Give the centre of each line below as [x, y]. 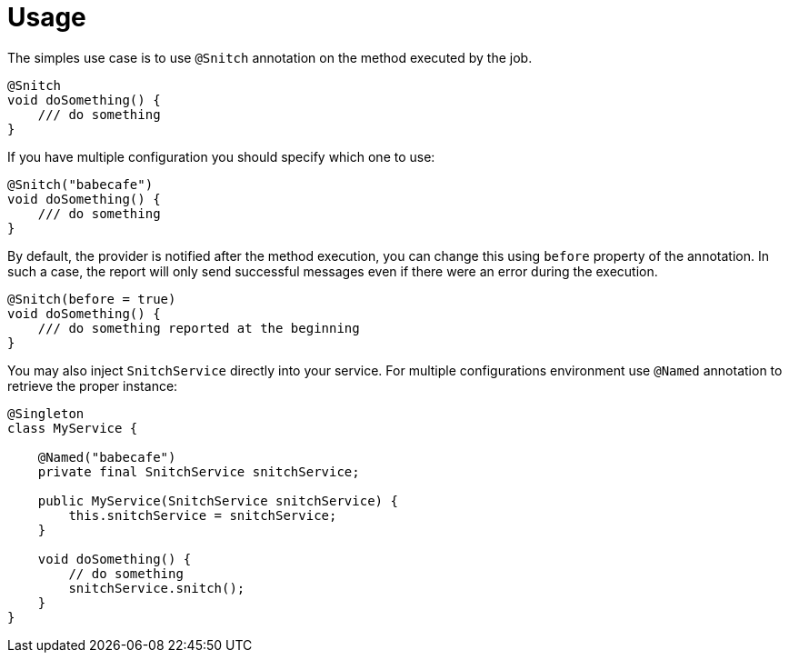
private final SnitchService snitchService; [199, 471]
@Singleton [46, 413]
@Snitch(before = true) [92, 299]
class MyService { [73, 428]
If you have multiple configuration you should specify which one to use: [221, 156]
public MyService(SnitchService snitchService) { [218, 500]
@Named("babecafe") [107, 457]
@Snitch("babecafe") [80, 184]
